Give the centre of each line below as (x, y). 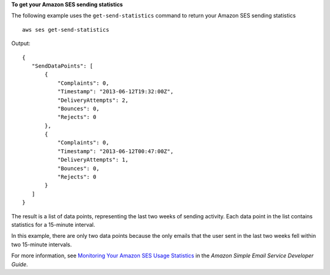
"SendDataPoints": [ (62, 66)
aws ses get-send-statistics (66, 30)
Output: (21, 43)
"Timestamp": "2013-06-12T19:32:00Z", (116, 92)
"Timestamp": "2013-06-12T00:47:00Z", (116, 151)
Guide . (20, 264)
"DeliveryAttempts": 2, (93, 100)
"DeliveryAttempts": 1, (93, 160)
